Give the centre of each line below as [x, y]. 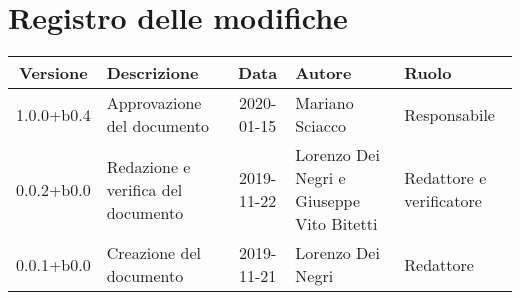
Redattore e [445, 178]
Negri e [320, 178]
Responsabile [449, 114]
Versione [53, 73]
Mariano [324, 103]
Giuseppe [328, 201]
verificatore [443, 201]
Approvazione [154, 103]
